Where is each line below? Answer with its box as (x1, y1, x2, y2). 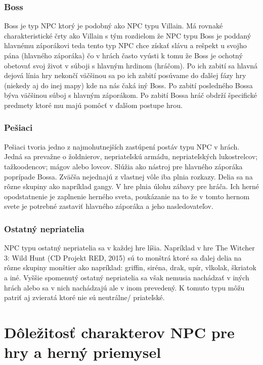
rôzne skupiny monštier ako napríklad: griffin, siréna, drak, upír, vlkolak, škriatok (4, 262, 256, 273)
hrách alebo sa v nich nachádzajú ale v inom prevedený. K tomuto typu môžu (4, 282, 245, 293)
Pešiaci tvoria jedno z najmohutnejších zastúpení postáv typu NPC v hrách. (4, 141, 240, 152)
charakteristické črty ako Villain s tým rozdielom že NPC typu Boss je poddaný (4, 30, 251, 41)
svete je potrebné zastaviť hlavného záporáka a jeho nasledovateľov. (4, 201, 213, 211)
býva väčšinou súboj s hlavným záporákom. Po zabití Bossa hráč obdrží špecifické (4, 90, 257, 100)
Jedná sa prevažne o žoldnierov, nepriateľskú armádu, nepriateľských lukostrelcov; (4, 151, 258, 162)
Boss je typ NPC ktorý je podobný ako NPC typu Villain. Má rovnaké (4, 20, 223, 31)
